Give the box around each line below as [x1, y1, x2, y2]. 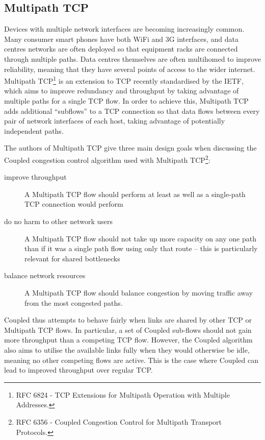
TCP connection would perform [24, 199, 123, 209]
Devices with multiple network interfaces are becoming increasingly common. [4, 23, 245, 34]
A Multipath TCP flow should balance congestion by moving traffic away [24, 287, 253, 298]
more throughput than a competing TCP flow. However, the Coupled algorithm [4, 334, 253, 345]
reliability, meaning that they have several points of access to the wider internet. [4, 63, 255, 74]
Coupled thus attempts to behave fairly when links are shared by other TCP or [4, 314, 252, 325]
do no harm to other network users [4, 216, 113, 227]
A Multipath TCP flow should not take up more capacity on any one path [24, 233, 256, 243]
